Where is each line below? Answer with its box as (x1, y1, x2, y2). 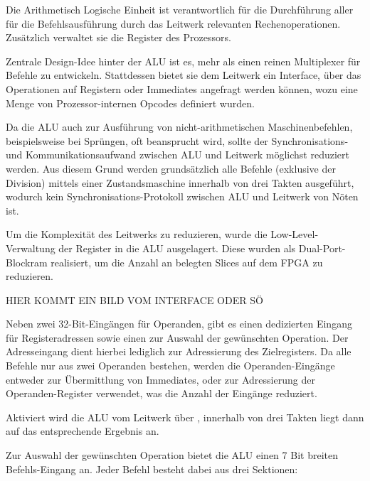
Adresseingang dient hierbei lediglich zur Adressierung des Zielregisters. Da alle (6, 344, 351, 359)
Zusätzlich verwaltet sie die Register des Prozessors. (6, 30, 231, 45)
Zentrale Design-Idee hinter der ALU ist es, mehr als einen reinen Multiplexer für (6, 53, 361, 68)
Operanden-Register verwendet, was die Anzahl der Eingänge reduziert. (6, 386, 317, 401)
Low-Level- (270, 227, 319, 242)
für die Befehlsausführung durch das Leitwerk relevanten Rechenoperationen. (6, 16, 341, 31)
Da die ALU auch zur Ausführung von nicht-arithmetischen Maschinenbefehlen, (6, 119, 353, 134)
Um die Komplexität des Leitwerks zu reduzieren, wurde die (6, 227, 268, 242)
